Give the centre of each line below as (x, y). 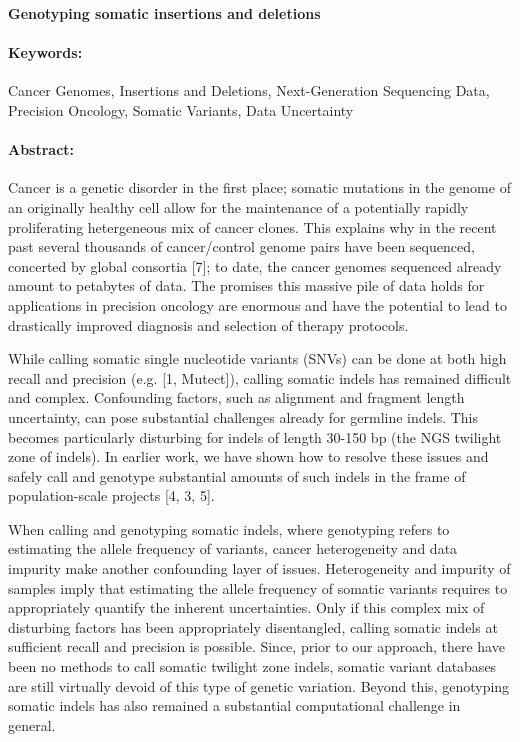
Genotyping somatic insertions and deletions (164, 13)
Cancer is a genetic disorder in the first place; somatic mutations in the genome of (259, 187)
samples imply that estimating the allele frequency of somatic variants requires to (258, 587)
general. (32, 724)
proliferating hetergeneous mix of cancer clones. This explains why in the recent (252, 226)
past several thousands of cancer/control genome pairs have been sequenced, (241, 246)
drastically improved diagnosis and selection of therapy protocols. (208, 324)
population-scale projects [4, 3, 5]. (111, 495)
